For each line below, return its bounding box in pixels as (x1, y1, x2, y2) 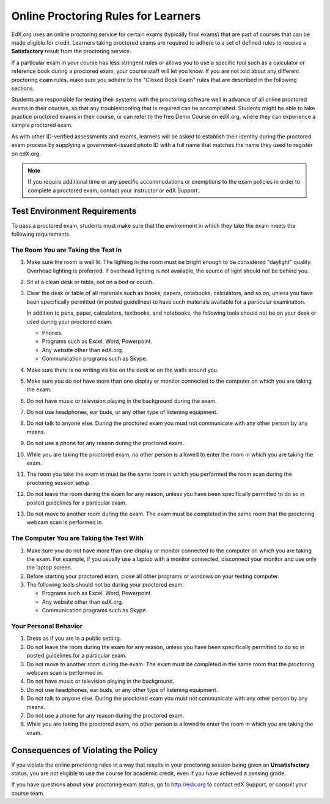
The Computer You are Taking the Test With (11, 534, 144, 543)
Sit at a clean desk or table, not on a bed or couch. (26, 279, 154, 286)
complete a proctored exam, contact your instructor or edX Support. (28, 187, 200, 194)
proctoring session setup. (26, 479, 91, 486)
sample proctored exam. (11, 121, 73, 129)
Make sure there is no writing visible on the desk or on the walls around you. (26, 366, 219, 374)
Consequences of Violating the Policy (11, 745, 158, 756)
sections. (11, 85, 35, 92)
